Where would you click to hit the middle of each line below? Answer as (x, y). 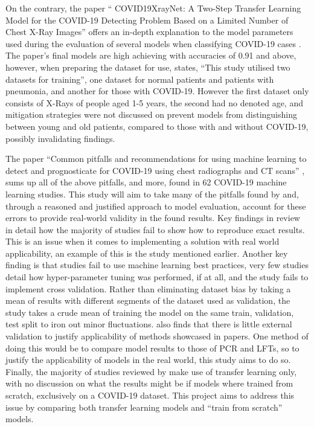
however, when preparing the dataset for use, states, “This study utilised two (148, 67)
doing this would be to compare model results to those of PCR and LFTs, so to (152, 348)
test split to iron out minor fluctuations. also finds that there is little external (149, 324)
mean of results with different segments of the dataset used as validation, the (148, 300)
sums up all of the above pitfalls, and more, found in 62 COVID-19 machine (146, 182)
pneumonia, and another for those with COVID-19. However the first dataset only (157, 91)
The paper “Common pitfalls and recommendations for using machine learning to (156, 159)
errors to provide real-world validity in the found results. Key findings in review (153, 218)
